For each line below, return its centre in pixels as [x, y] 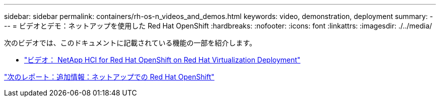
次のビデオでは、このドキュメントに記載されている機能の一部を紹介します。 [130, 43]
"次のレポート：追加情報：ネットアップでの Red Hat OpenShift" [109, 77]
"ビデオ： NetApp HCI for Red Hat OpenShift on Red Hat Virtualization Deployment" [162, 60]
